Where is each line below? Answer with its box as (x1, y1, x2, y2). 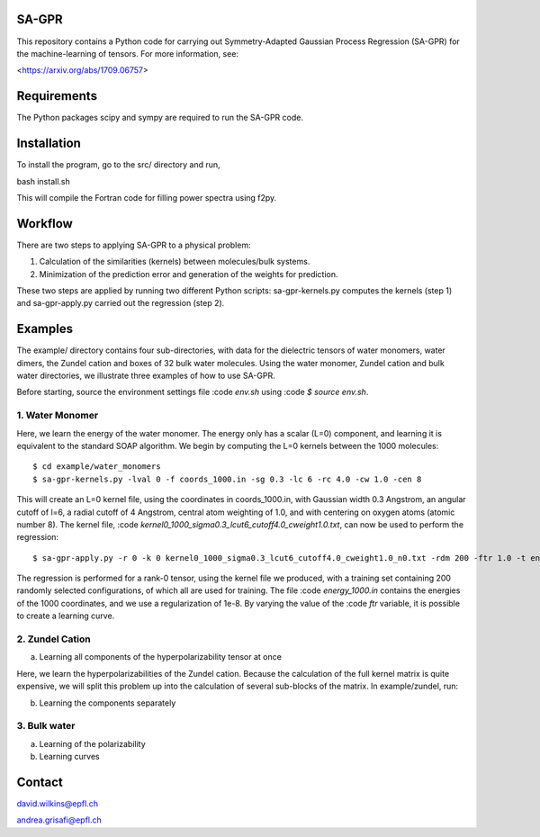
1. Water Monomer (16, 409, 99, 422)
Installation (16, 136, 81, 151)
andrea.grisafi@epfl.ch (16, 814, 103, 825)
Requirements (16, 88, 98, 103)
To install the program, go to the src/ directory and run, (16, 159, 220, 170)
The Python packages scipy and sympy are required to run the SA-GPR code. (16, 112, 303, 123)
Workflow (16, 216, 74, 231)
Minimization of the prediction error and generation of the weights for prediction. (39, 268, 338, 279)
